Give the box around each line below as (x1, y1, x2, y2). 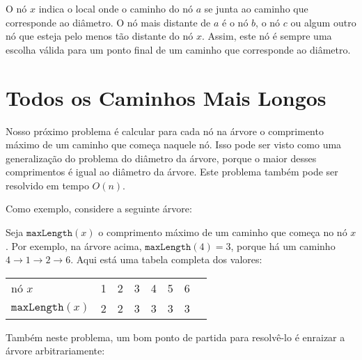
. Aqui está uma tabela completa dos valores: (70, 252, 262, 267)
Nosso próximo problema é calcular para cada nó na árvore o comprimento (6, 123, 324, 138)
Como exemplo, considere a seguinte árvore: (6, 201, 192, 216)
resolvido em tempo (6, 178, 89, 192)
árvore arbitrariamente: (6, 343, 105, 358)
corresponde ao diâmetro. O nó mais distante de (6, 15, 211, 29)
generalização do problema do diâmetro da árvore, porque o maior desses (6, 150, 317, 165)
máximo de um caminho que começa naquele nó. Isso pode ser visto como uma (6, 137, 342, 152)
